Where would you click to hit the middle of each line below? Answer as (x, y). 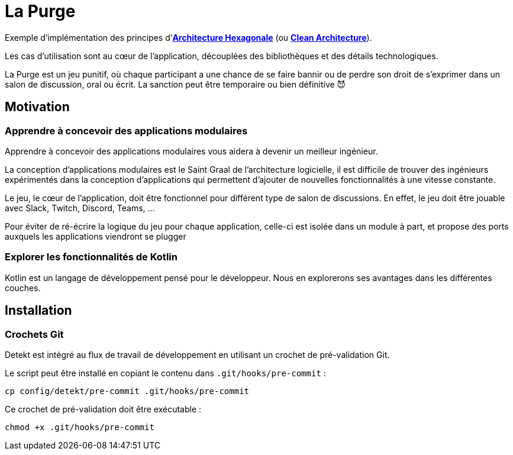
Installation (38, 311)
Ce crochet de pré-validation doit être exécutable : (103, 409)
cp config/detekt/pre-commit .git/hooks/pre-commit (127, 391)
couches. (23, 288)
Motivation (37, 107)
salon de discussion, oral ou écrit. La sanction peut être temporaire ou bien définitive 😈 (175, 84)
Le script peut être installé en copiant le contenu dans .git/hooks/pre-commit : (165, 373)
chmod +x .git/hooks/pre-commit (80, 427)
